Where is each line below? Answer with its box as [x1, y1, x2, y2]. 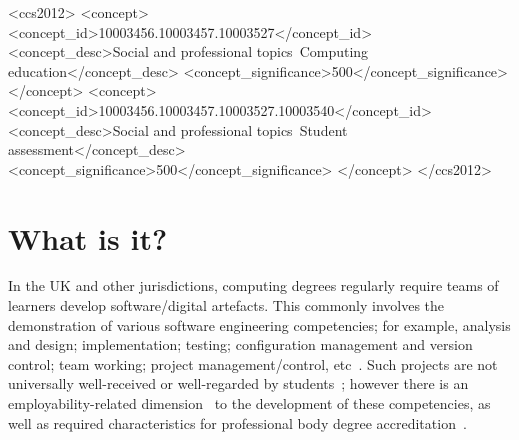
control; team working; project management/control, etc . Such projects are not [8, 353, 498, 374]
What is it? [8, 217, 168, 258]
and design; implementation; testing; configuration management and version [8, 334, 473, 355]
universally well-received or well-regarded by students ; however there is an [8, 373, 469, 394]
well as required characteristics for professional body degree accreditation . [8, 412, 467, 433]
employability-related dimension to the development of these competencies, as [8, 393, 491, 414]
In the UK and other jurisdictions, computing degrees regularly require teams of [8, 275, 499, 296]
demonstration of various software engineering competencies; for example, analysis [8, 314, 511, 335]
